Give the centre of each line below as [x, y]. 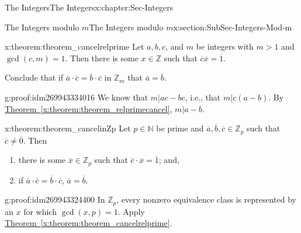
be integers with [225, 46]
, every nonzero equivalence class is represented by [206, 199]
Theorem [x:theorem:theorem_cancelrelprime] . [89, 223]
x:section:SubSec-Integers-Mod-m [233, 27]
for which [40, 211]
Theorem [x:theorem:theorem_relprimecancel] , [89, 108]
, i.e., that [203, 97]
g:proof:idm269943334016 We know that [77, 97]
